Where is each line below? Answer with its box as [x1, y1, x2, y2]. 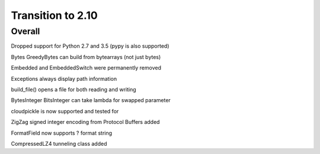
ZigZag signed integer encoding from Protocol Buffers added [11, 119, 160, 126]
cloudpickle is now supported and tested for [11, 107, 119, 114]
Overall [11, 26, 40, 37]
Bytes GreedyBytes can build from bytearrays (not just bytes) [11, 53, 161, 60]
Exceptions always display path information [11, 75, 117, 82]
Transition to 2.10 [11, 9, 98, 22]
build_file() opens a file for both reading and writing [11, 86, 136, 93]
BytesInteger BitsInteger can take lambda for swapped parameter [11, 97, 171, 104]
